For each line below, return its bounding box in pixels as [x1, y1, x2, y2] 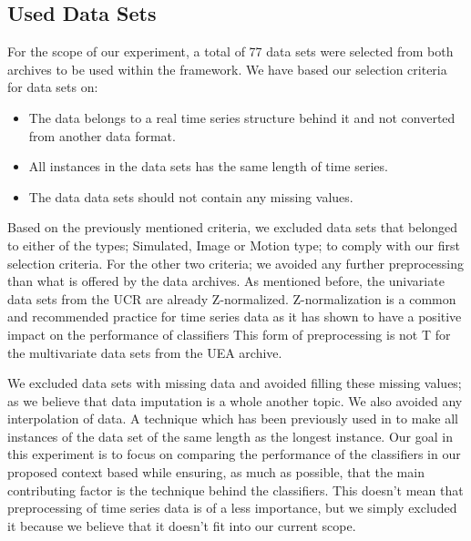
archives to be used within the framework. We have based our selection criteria [7, 59, 447, 78]
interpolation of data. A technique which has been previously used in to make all [7, 409, 459, 428]
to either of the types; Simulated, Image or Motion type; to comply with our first [7, 235, 460, 254]
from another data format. [28, 126, 176, 145]
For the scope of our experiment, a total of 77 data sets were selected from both [7, 42, 454, 61]
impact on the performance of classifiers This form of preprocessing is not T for [7, 324, 451, 343]
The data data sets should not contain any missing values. [28, 187, 353, 206]
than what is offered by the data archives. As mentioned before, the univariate [7, 271, 445, 291]
